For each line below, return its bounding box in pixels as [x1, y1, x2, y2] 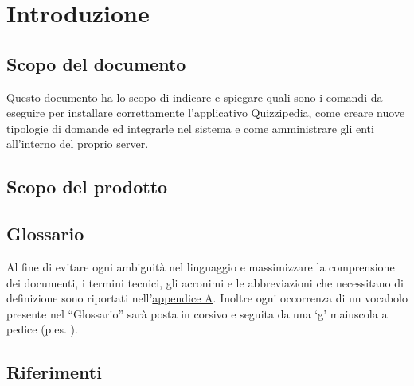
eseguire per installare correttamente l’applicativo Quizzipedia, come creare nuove [6, 104, 405, 121]
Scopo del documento [6, 51, 186, 76]
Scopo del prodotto [6, 174, 168, 199]
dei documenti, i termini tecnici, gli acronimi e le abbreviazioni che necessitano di [6, 274, 404, 290]
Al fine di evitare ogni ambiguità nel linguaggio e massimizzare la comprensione [6, 258, 395, 275]
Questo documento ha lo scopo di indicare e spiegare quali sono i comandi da [6, 88, 383, 105]
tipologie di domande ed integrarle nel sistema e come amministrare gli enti [6, 119, 374, 136]
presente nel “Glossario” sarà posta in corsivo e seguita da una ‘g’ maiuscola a [6, 305, 388, 322]
